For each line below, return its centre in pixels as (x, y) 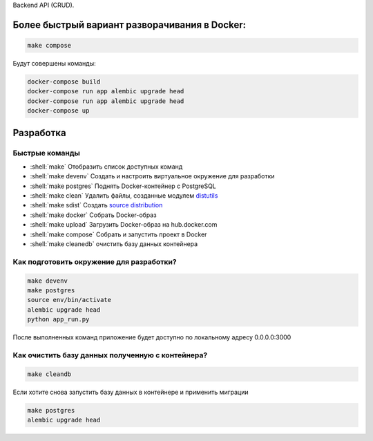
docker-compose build (64, 82)
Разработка (40, 132)
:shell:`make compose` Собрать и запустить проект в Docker (118, 234)
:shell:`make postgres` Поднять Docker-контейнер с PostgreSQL (123, 186)
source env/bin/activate (69, 300)
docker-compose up (58, 111)
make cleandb (49, 374)
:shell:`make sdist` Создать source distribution (96, 205)
